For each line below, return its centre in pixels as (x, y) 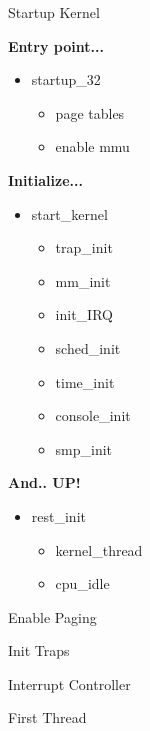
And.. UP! (44, 482)
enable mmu (92, 146)
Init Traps (39, 650)
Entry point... (56, 45)
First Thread (47, 717)
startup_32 (66, 79)
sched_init (88, 347)
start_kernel (69, 213)
